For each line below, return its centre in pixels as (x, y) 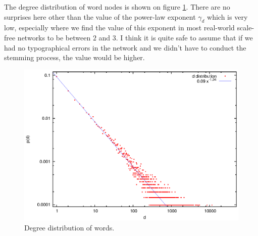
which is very (227, 16)
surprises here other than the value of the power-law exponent (100, 16)
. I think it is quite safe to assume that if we (184, 37)
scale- (246, 28)
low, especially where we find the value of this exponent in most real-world (119, 28)
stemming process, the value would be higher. (74, 57)
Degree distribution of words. (69, 227)
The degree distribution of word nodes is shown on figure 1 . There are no (117, 7)
